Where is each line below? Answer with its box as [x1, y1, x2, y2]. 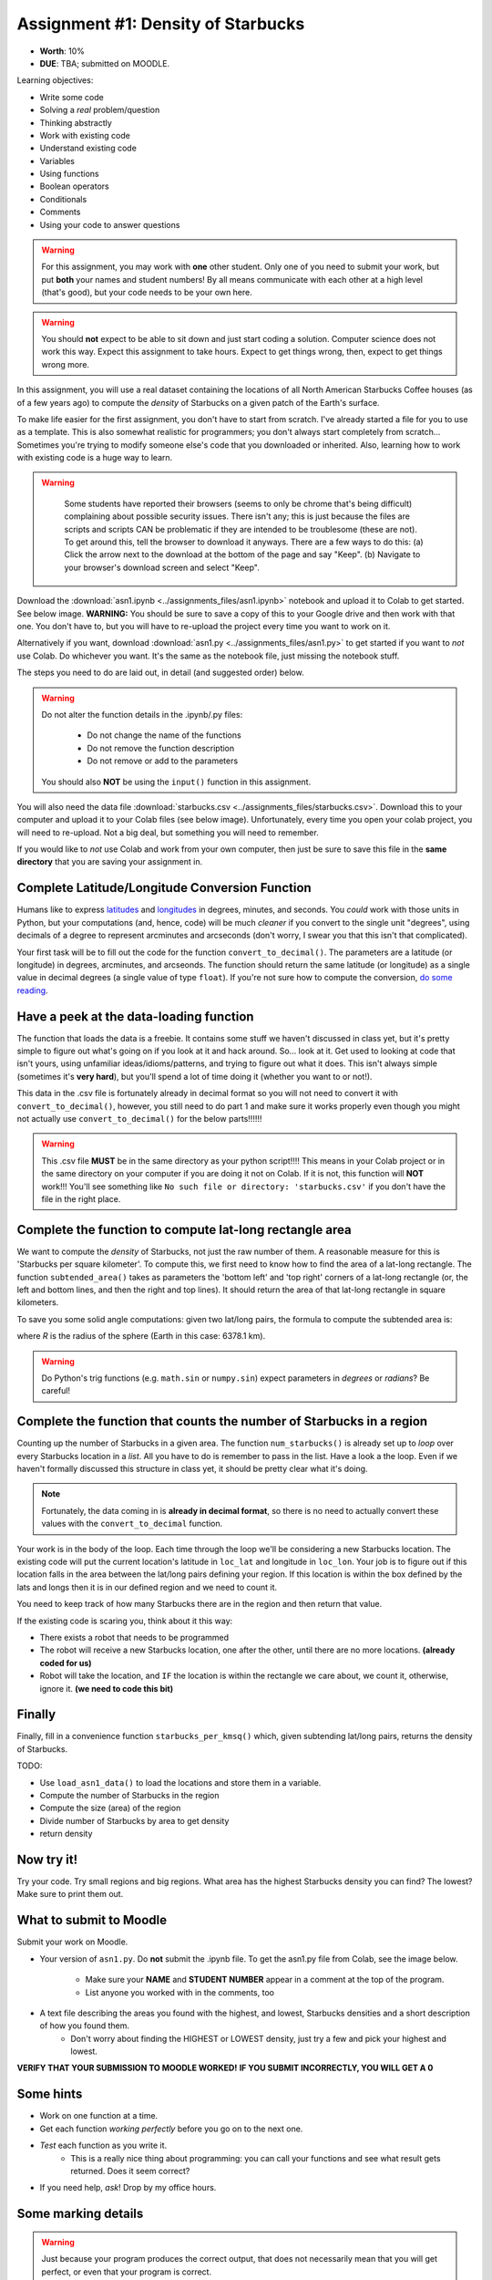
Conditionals [39, 193, 87, 204]
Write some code [39, 91, 104, 102]
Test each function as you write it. [39, 2140, 168, 2151]
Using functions [39, 169, 99, 180]
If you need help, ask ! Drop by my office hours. [39, 2182, 217, 2193]
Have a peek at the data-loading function [16, 1009, 254, 1024]
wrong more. [41, 358, 90, 369]
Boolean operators [39, 181, 109, 192]
